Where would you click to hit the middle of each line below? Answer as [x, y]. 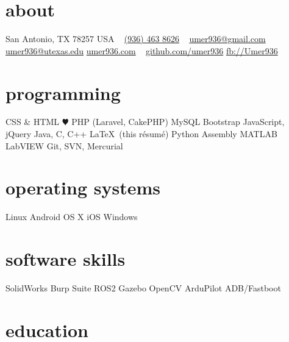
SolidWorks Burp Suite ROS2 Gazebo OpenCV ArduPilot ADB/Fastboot [143, 288]
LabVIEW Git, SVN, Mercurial [64, 145]
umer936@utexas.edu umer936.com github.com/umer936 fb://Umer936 [142, 50]
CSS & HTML [33, 122]
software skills [66, 259]
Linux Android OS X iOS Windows [72, 217]
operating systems [83, 187]
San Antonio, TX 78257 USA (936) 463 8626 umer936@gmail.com [136, 39]
